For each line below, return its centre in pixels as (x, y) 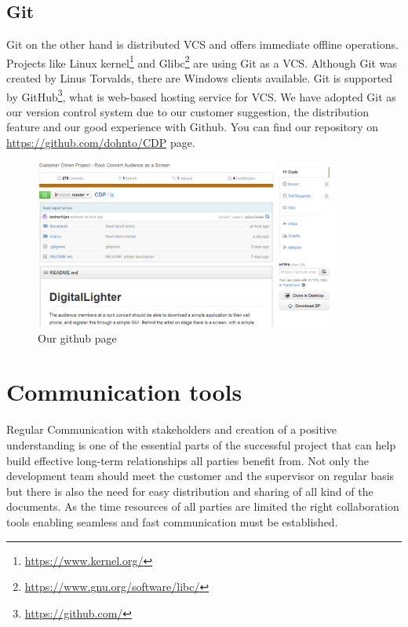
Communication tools (124, 392)
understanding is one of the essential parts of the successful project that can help (201, 444)
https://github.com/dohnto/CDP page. (101, 143)
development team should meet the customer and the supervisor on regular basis (200, 476)
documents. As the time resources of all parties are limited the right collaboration (203, 506)
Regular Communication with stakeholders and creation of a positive (171, 429)
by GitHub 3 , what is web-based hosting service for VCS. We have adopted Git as (201, 95)
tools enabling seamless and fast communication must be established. (172, 521)
